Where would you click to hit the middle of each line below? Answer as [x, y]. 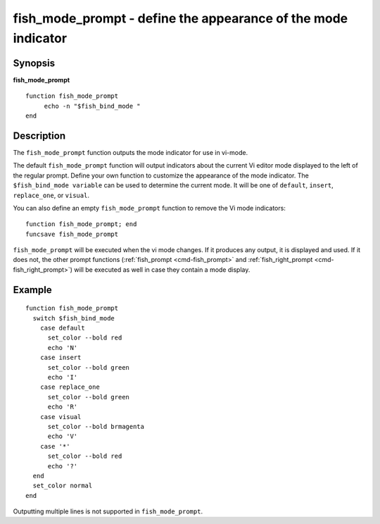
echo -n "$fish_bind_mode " [92, 106]
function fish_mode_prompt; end [81, 224]
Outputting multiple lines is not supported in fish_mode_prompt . [108, 511]
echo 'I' [63, 377]
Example [32, 290]
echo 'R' [63, 407]
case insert [61, 358]
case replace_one [70, 387]
